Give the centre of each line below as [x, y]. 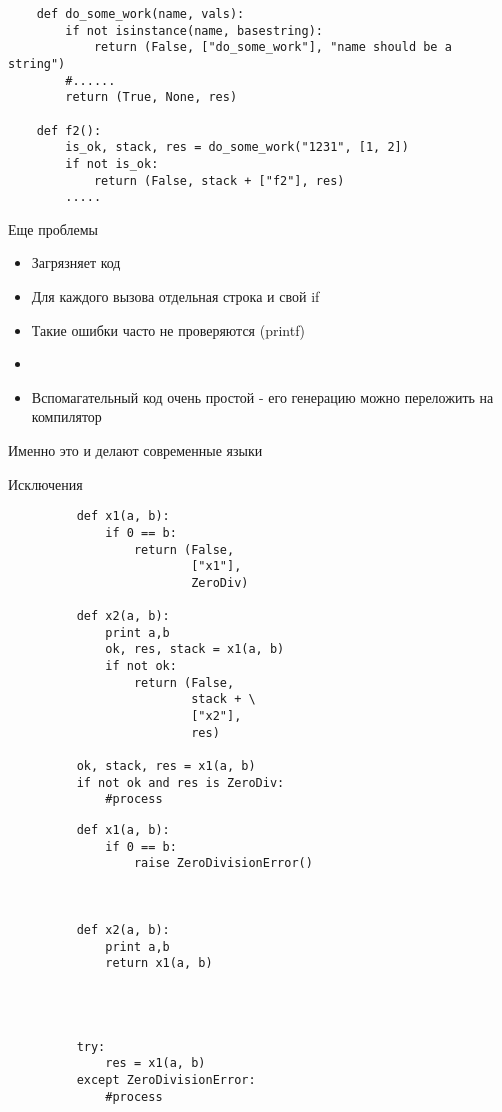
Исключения [45, 483]
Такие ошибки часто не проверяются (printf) [168, 329]
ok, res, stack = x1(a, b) [195, 649]
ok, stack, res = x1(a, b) [166, 766]
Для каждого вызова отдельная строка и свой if [175, 296]
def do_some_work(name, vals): [140, 14]
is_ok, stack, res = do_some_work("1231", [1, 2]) [237, 147]
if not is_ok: [112, 163]
